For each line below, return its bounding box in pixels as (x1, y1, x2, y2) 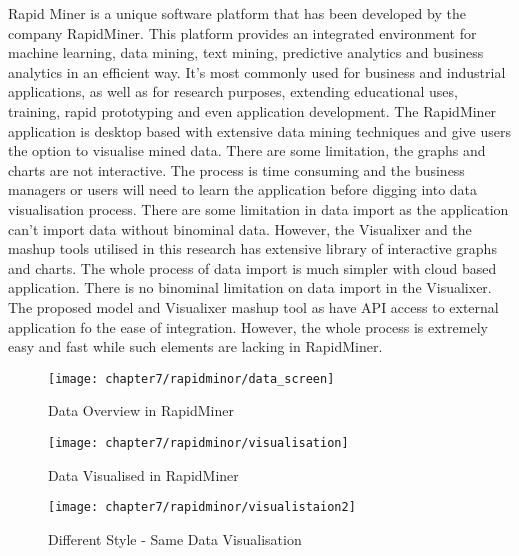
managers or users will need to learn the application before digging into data (8, 179, 478, 200)
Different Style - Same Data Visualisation (48, 528, 302, 549)
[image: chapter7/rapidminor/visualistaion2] (48, 500, 356, 515)
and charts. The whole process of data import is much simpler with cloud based (8, 257, 497, 278)
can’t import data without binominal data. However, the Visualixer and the (8, 218, 472, 239)
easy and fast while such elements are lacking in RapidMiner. (8, 336, 383, 357)
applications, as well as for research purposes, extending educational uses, (8, 81, 458, 102)
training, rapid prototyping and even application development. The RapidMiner (8, 100, 497, 121)
